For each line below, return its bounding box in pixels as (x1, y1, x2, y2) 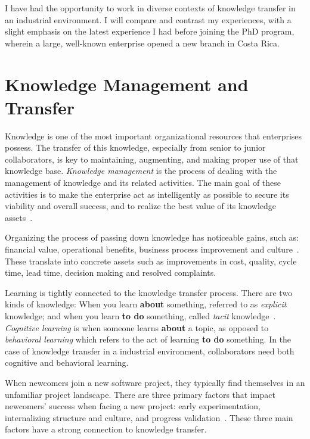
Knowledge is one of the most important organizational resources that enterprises (5, 129, 302, 142)
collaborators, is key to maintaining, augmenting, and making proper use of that (5, 152, 299, 165)
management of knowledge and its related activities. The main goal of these (5, 176, 281, 189)
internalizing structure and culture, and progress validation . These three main (5, 411, 293, 424)
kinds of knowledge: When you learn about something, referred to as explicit (5, 298, 287, 310)
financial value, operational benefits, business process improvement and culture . (5, 243, 299, 256)
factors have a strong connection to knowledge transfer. (5, 423, 207, 435)
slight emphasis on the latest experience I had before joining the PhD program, (5, 25, 294, 38)
